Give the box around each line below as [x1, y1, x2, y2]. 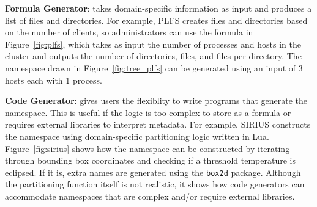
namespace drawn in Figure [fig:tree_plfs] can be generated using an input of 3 [5, 61, 303, 74]
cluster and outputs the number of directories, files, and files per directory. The [5, 49, 302, 62]
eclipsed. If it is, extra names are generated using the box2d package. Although [5, 165, 301, 178]
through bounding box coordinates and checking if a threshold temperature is [5, 154, 296, 167]
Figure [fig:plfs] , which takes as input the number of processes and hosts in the [5, 37, 301, 50]
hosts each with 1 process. [5, 73, 102, 86]
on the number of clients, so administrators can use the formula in [5, 26, 253, 38]
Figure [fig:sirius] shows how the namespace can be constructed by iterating [5, 142, 290, 154]
